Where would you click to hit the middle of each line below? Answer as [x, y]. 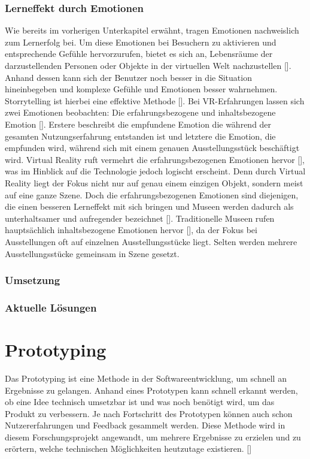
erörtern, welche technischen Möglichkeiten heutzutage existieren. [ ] [128, 449]
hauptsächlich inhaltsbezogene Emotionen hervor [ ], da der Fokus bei [131, 230]
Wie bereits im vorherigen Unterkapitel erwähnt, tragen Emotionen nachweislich [152, 30]
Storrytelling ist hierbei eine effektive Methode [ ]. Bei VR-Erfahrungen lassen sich [155, 100]
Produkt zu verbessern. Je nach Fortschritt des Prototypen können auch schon [149, 413]
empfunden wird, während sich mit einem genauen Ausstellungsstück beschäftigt [152, 148]
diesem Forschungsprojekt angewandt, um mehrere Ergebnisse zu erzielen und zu [153, 437]
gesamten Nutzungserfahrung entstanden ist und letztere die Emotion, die [140, 136]
